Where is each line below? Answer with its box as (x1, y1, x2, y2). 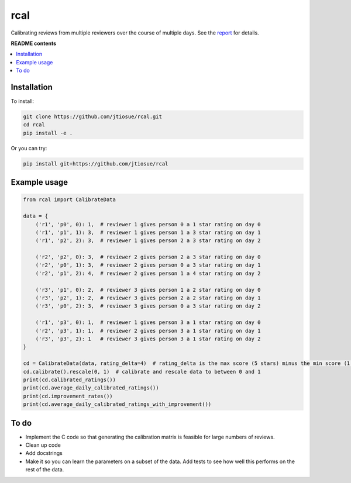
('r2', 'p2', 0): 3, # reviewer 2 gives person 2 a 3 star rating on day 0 (35, 254, 261, 260)
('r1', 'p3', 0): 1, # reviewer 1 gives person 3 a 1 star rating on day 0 (35, 319, 261, 326)
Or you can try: (11, 144, 47, 151)
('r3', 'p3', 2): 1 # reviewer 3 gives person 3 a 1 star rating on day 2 (35, 335, 261, 342)
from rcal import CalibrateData (23, 196, 116, 203)
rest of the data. (25, 466, 64, 473)
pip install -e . (23, 129, 73, 136)
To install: (11, 98, 35, 105)
